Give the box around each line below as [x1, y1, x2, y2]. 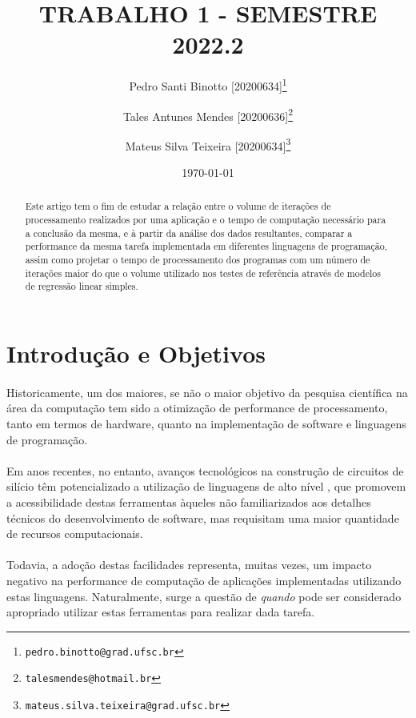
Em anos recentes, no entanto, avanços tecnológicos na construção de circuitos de [6, 462, 404, 479]
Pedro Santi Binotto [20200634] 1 [129, 75, 287, 94]
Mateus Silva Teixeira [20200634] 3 [125, 134, 291, 154]
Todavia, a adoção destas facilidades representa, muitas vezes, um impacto [6, 556, 372, 573]
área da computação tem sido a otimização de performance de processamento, [6, 399, 388, 416]
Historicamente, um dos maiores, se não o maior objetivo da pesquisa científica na [6, 383, 408, 400]
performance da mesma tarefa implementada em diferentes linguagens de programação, [25, 239, 388, 253]
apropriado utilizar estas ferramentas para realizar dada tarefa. [6, 604, 315, 620]
